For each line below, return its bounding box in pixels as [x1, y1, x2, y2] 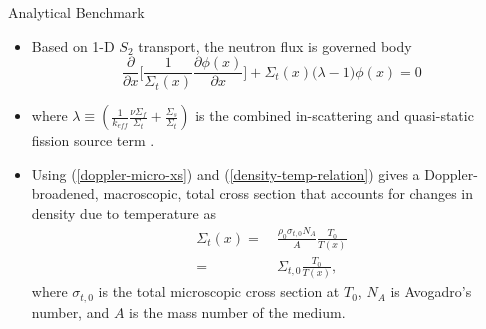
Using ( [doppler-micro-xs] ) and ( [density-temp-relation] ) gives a [31, 163, 420, 184]
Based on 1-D [31, 35, 115, 56]
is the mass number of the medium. [129, 301, 346, 322]
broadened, [31, 183, 99, 204]
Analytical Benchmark [8, 2, 145, 22]
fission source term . [31, 130, 155, 151]
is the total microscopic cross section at [98, 281, 340, 302]
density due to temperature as [31, 203, 216, 224]
